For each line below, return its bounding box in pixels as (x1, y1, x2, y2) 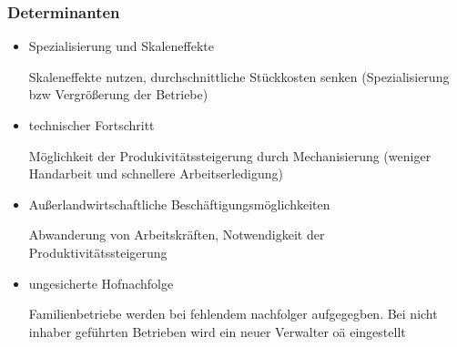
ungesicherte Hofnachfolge (28, 273, 174, 292)
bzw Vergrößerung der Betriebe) (28, 85, 208, 104)
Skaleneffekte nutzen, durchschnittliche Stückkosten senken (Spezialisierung (28, 66, 450, 86)
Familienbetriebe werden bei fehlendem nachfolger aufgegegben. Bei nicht (28, 304, 438, 323)
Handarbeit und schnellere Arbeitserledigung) (28, 164, 283, 183)
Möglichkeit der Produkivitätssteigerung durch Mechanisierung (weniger (28, 146, 432, 165)
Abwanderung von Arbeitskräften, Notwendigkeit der (28, 225, 325, 244)
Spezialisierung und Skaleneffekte (28, 36, 214, 56)
